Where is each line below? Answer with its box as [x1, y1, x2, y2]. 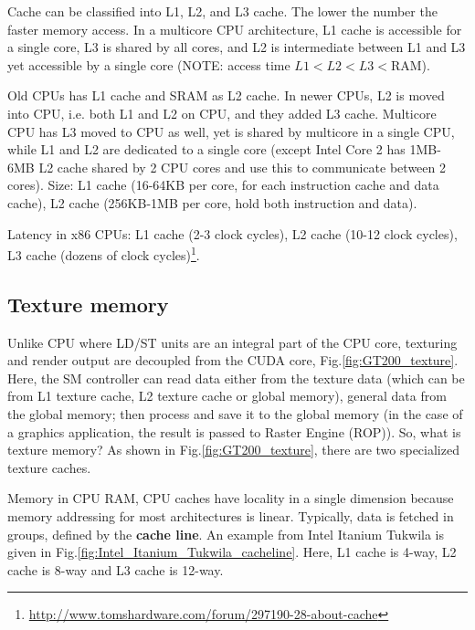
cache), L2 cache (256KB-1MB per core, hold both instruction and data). [7, 193, 417, 212]
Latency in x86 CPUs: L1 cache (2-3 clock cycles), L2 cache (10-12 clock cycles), [7, 224, 458, 243]
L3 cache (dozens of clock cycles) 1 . [7, 243, 200, 264]
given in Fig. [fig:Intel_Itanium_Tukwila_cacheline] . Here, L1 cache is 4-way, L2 [7, 542, 457, 562]
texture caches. [7, 457, 91, 477]
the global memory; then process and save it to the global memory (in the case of [7, 404, 463, 423]
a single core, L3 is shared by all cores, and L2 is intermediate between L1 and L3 [7, 37, 466, 57]
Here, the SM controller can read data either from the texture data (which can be [7, 368, 465, 387]
